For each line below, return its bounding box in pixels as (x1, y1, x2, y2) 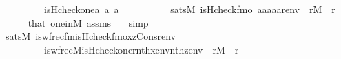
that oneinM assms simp (28, 15, 149, 29)
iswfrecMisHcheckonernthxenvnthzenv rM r (43, 42, 239, 56)
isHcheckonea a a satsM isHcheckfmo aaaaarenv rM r (43, 2, 335, 16)
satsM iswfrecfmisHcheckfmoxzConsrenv (5, 29, 176, 43)
